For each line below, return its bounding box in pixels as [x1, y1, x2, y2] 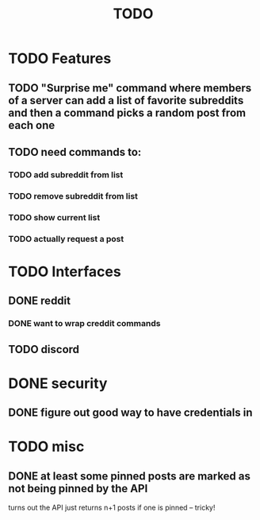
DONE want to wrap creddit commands [8, 318, 161, 329]
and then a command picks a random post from [8, 106, 247, 119]
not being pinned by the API [8, 482, 148, 495]
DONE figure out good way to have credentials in [8, 406, 253, 420]
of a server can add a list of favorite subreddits [8, 93, 244, 107]
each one [8, 118, 55, 132]
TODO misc [8, 438, 85, 456]
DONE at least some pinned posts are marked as [8, 469, 251, 483]
